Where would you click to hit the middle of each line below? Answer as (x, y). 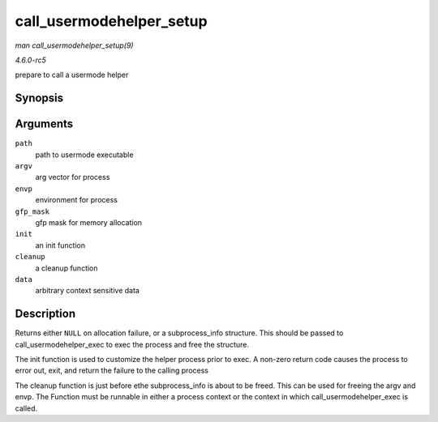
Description (45, 314)
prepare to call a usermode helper (72, 75)
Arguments (44, 124)
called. (26, 408)
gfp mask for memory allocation (88, 222)
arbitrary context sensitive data (87, 291)
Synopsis (39, 98)
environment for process (76, 200)
